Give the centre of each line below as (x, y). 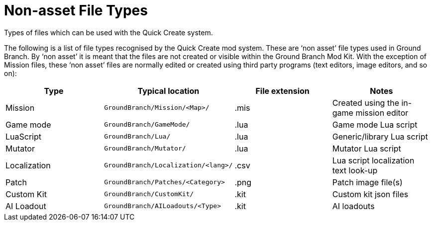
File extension (282, 91)
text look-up (355, 170)
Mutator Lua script (367, 148)
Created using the (366, 103)
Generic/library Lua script (380, 136)
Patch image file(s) (367, 182)
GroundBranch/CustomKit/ (149, 194)
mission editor (382, 112)
